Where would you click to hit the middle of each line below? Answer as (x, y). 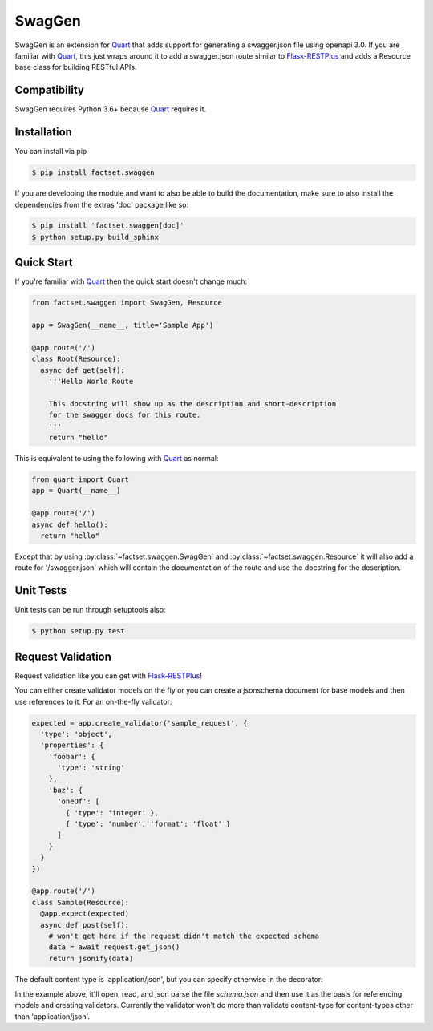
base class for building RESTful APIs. (76, 67)
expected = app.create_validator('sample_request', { (140, 723)
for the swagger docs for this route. (125, 415)
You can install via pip (51, 152)
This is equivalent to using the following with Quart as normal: (117, 459)
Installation (43, 132)
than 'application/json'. (53, 1016)
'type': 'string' (91, 768)
